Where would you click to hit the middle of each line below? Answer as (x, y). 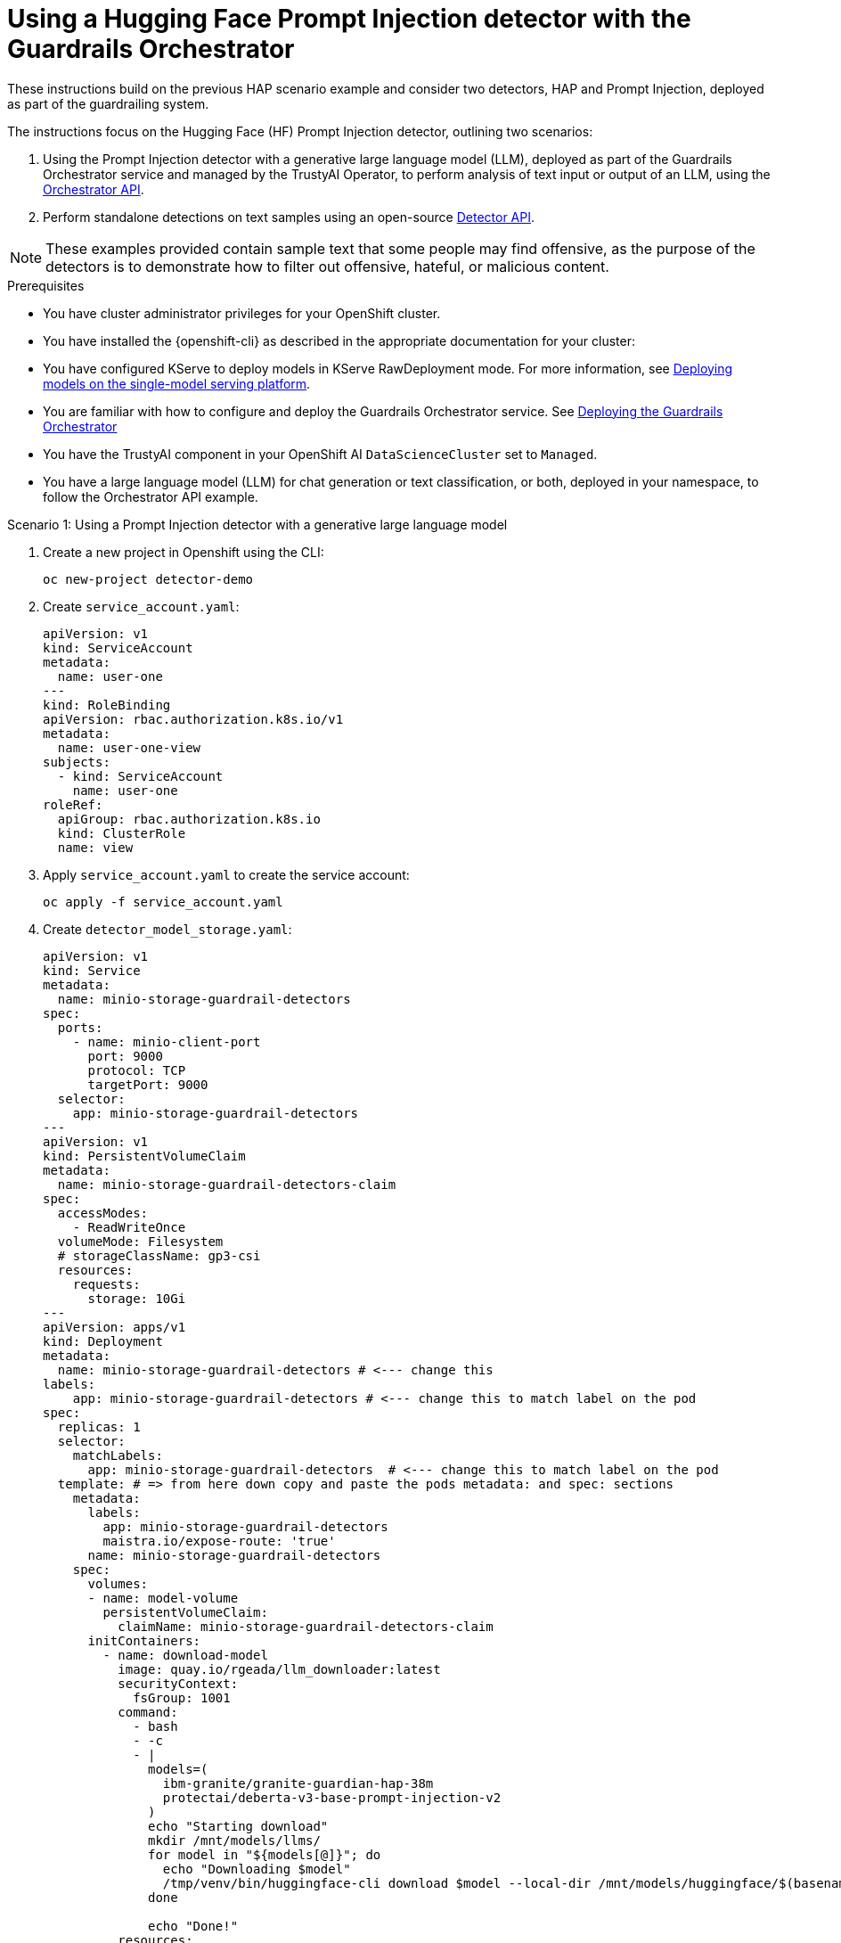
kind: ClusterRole (122, 833)
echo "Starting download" (238, 1826)
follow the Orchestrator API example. (151, 496)
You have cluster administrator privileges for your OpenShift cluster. (242, 313)
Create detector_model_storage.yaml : (167, 929)
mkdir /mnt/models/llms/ (234, 1840)
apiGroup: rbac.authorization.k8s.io (189, 819)
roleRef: (73, 804)
